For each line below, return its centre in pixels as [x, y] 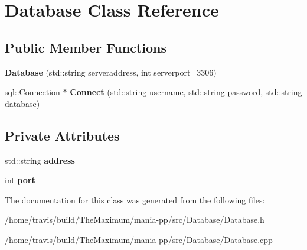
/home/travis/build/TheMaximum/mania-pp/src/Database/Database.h [135, 220]
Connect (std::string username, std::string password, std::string [186, 92]
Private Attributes [62, 135]
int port [20, 180]
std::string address [40, 160]
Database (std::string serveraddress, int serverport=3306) [111, 72]
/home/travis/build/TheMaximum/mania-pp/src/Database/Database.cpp [139, 239]
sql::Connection [32, 92]
